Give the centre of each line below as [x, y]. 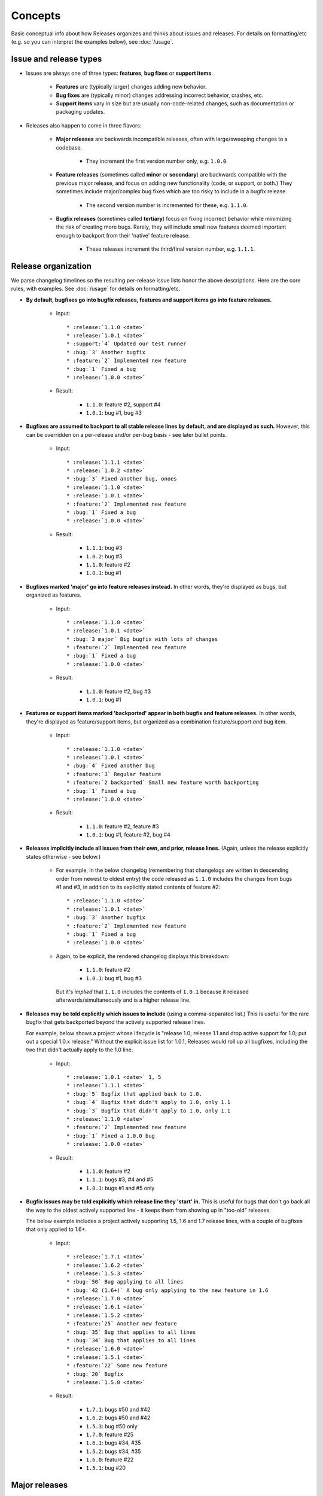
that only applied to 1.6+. [56, 1229]
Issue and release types [57, 59]
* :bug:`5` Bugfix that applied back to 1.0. [135, 1094]
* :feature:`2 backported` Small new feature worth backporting [163, 783]
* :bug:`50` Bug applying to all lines [125, 1282]
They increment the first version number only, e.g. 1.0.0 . [157, 161]
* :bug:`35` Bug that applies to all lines [131, 1332]
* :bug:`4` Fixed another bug [111, 766]
